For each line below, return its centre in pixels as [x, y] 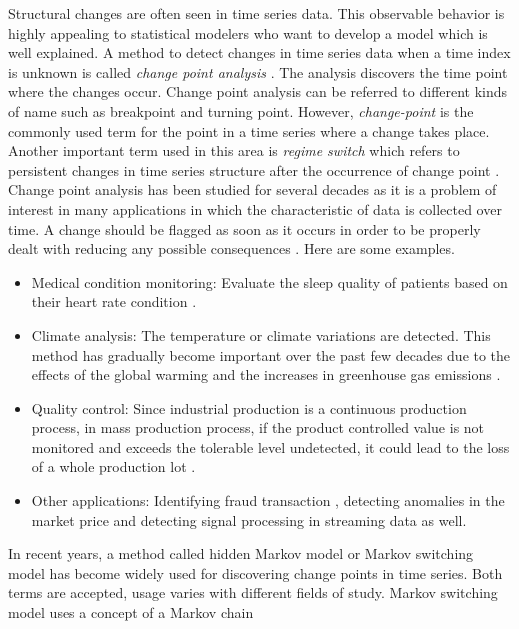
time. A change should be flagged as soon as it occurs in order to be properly [244, 228]
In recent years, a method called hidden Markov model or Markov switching [241, 553]
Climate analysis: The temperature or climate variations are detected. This [261, 334]
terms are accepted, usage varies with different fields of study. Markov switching [253, 592]
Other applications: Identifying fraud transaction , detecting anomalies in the [268, 500]
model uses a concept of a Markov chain [131, 612]
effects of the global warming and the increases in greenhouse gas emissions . [266, 374]
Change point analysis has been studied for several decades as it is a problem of [252, 189]
